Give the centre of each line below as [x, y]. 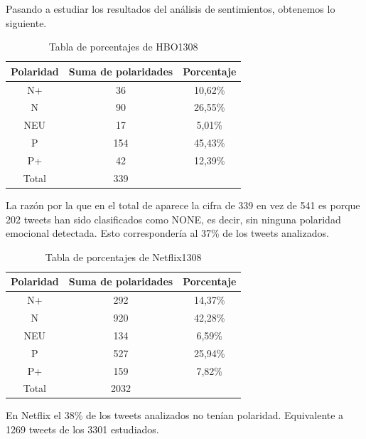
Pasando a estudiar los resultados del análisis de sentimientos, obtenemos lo [171, 9]
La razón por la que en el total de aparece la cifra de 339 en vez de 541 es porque [183, 205]
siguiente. [26, 22]
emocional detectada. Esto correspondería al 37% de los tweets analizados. [167, 233]
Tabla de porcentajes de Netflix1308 [123, 256]
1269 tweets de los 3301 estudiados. [82, 429]
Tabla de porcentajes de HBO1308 [123, 47]
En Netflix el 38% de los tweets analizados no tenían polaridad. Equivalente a [175, 415]
